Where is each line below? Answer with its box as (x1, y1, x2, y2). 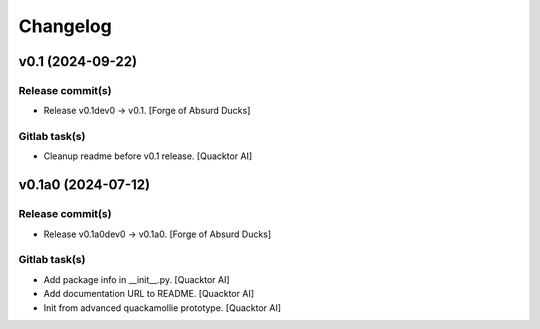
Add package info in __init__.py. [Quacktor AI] (43, 273, 230, 285)
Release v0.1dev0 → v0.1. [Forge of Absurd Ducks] (43, 105, 251, 117)
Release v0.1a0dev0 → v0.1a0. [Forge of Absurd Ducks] (43, 228, 272, 240)
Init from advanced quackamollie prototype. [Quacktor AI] (43, 301, 282, 314)
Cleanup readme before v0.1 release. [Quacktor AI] (43, 150, 253, 162)
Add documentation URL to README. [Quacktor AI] (43, 288, 255, 300)
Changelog (18, 15, 112, 37)
